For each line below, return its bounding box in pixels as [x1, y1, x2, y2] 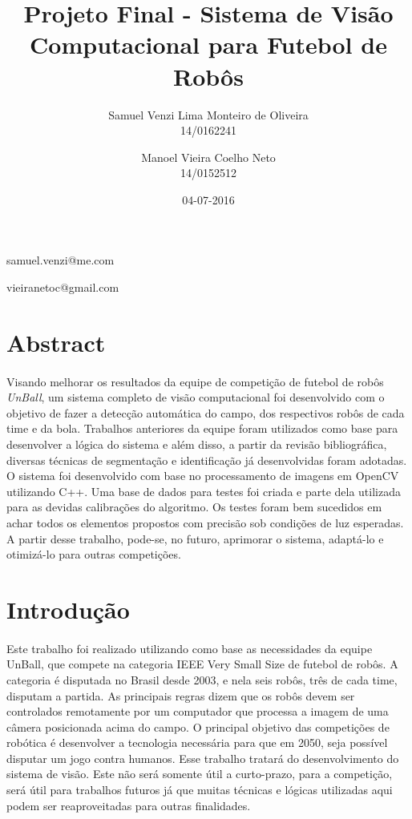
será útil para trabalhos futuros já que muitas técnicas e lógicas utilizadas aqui [6, 781, 393, 798]
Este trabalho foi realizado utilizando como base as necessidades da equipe [6, 639, 373, 656]
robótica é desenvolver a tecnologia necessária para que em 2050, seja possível [6, 734, 388, 751]
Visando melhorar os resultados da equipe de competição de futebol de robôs [6, 373, 384, 389]
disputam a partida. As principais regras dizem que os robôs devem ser [6, 687, 355, 704]
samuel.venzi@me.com [6, 252, 115, 268]
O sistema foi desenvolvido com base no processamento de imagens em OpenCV [6, 467, 399, 484]
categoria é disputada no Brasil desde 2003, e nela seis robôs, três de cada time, [6, 671, 398, 688]
